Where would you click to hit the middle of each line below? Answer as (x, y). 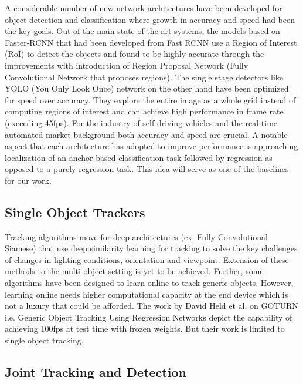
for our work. (28, 180)
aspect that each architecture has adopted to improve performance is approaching (151, 146)
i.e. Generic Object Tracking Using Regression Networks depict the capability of (149, 317)
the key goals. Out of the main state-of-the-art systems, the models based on (142, 31)
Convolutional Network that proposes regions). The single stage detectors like (144, 77)
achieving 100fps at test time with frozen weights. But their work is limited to (145, 329)
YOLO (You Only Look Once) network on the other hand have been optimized (147, 88)
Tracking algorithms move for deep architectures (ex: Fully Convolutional (136, 236)
